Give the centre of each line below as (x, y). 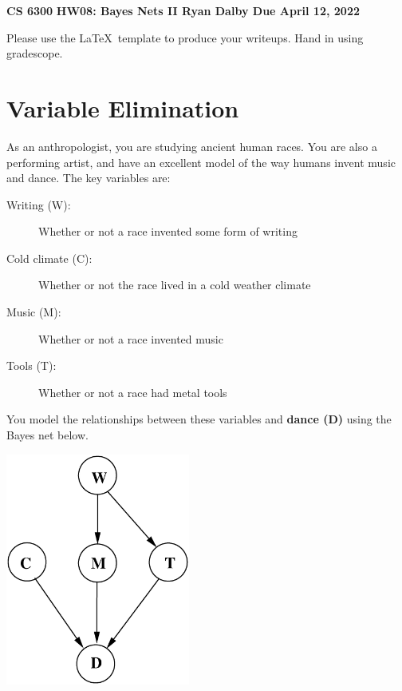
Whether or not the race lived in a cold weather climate (175, 285)
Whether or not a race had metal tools (133, 392)
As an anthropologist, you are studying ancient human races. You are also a (192, 146)
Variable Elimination (123, 107)
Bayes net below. (47, 435)
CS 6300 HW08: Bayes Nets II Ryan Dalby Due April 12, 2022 (183, 10)
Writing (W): (39, 204)
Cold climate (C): (49, 258)
